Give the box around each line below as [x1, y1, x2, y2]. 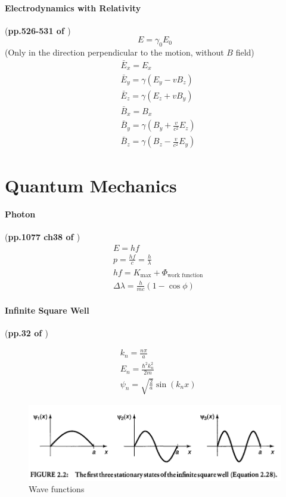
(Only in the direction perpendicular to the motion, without [5, 46, 224, 59]
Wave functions [29, 483, 85, 495]
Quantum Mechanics [5, 173, 177, 197]
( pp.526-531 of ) [5, 24, 71, 36]
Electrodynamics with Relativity [5, 1, 141, 14]
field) [235, 46, 254, 59]
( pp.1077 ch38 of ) [5, 231, 80, 243]
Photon [5, 208, 36, 220]
